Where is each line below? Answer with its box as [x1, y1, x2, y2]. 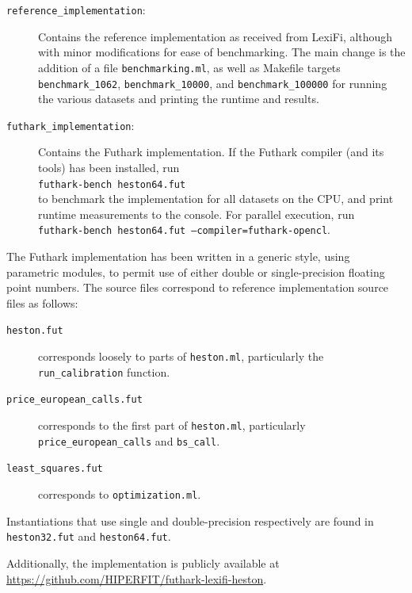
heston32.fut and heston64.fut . [6, 528, 171, 545]
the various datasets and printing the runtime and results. [38, 90, 319, 107]
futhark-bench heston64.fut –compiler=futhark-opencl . [38, 221, 331, 238]
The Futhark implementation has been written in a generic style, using [6, 248, 350, 265]
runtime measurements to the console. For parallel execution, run [38, 205, 355, 222]
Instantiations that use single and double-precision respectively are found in [6, 512, 374, 529]
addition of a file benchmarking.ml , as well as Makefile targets [38, 59, 341, 75]
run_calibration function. [38, 363, 170, 380]
